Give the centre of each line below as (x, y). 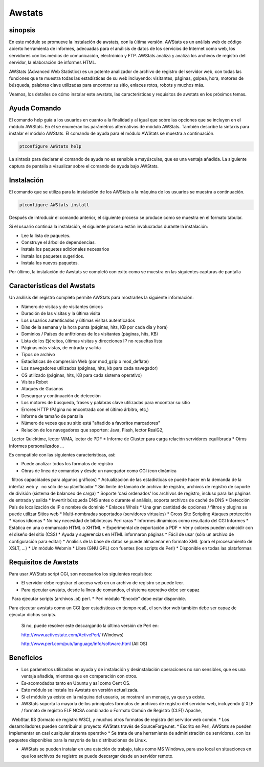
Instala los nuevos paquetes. (50, 263)
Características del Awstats (52, 286)
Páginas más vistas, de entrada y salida (61, 348)
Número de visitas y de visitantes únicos (62, 307)
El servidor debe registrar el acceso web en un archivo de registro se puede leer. (103, 583)
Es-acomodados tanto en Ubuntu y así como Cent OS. (76, 683)
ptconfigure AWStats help (50, 146)
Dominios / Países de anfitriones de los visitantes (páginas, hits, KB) (90, 334)
